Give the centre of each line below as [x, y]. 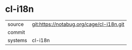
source [16, 24]
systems [17, 40]
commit [16, 32]
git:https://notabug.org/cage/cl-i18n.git [78, 24]
